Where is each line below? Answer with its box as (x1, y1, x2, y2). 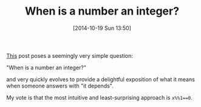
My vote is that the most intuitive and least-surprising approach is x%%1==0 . (6, 94, 193, 101)
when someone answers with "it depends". (6, 82, 114, 89)
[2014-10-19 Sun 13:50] (72, 24, 132, 32)
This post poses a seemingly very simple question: (6, 52, 134, 59)
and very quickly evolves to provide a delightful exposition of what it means (6, 75, 196, 83)
